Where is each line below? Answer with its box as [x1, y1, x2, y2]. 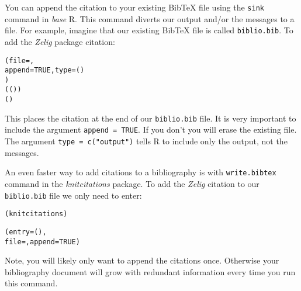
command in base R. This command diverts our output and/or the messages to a [5, 12, 295, 25]
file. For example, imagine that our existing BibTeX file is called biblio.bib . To [5, 24, 293, 36]
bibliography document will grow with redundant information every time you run [5, 265, 296, 278]
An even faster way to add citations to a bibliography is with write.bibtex [5, 166, 276, 178]
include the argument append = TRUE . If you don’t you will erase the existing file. [5, 123, 297, 136]
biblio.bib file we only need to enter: [5, 189, 142, 201]
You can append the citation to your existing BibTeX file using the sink [5, 1, 264, 13]
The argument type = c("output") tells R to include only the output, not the [5, 135, 288, 147]
